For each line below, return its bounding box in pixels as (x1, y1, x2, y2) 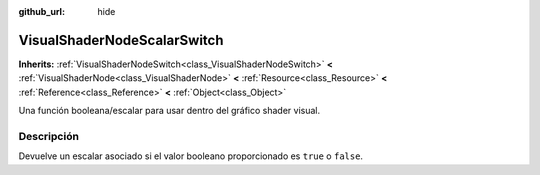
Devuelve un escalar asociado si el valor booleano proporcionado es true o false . (18, 150, 364, 162)
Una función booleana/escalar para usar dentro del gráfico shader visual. (18, 105, 321, 117)
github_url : (18, 6, 65, 17)
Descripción (18, 129, 80, 143)
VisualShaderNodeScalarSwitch (18, 31, 224, 49)
